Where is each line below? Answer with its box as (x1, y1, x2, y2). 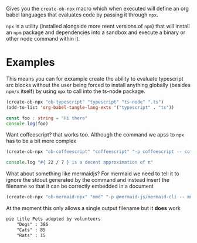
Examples (6, 56, 55, 69)
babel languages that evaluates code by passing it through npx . (6, 11, 158, 18)
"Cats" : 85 (16, 227, 46, 233)
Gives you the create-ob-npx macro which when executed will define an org (6, 5, 189, 12)
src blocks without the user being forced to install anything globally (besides (6, 81, 191, 88)
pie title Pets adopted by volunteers (6, 216, 101, 222)
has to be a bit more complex (6, 138, 77, 145)
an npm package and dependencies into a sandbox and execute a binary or (6, 29, 186, 36)
